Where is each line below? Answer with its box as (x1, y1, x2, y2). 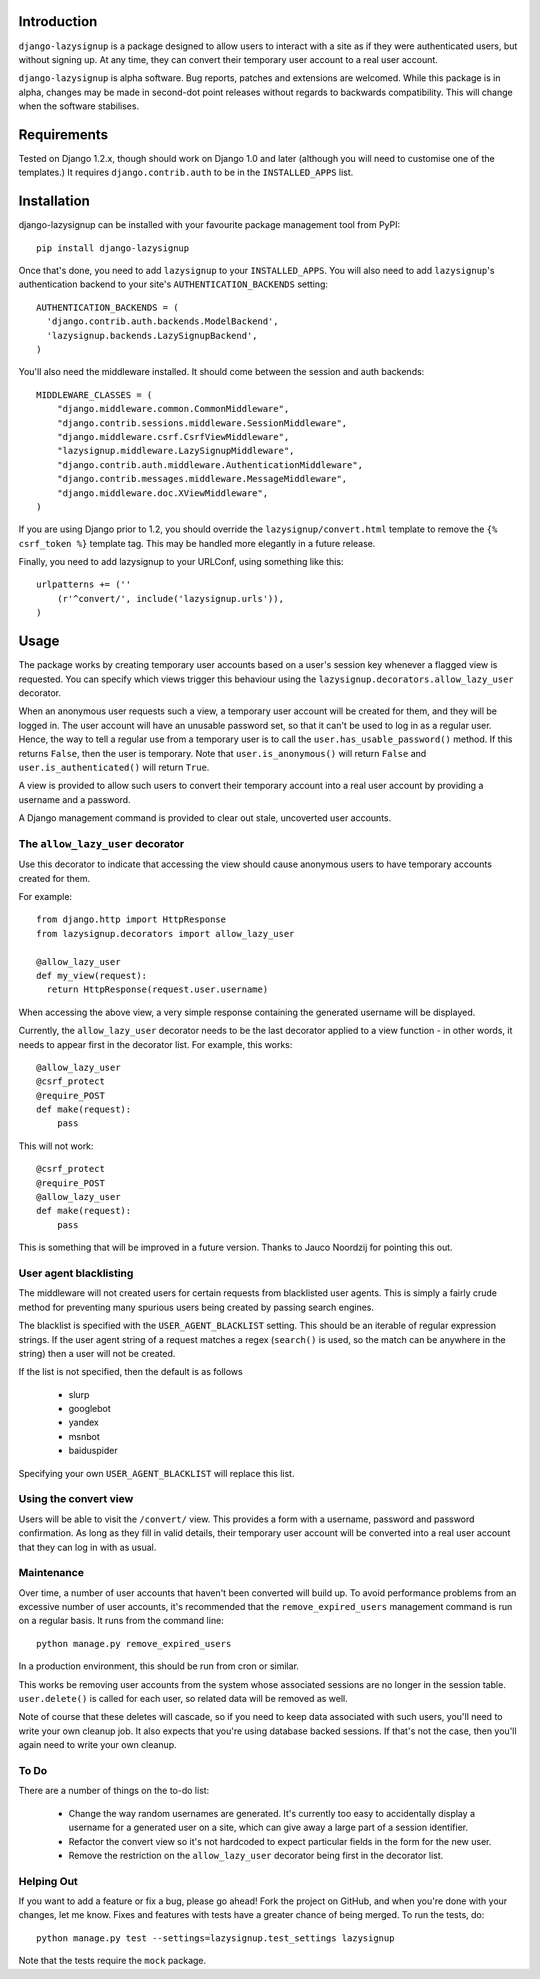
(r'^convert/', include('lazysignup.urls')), (56, 593, 285, 604)
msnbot (68, 1430, 100, 1442)
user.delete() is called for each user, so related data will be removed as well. (18, 1693, 349, 1705)
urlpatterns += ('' (36, 579, 132, 590)
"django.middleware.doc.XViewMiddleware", (56, 487, 269, 499)
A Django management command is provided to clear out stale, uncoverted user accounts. (18, 812, 392, 824)
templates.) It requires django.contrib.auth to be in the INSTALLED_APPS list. (18, 166, 354, 179)
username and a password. (18, 793, 131, 805)
